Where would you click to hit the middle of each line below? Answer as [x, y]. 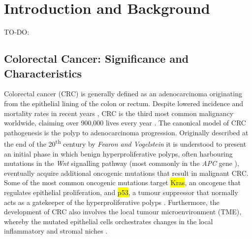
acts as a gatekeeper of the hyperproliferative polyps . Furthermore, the [112, 202]
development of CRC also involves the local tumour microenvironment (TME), [123, 212]
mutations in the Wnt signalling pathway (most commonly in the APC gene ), [122, 163]
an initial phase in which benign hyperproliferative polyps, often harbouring [118, 153]
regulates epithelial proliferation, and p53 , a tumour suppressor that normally [121, 192]
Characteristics [43, 73]
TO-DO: [17, 32]
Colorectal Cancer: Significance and [96, 59]
